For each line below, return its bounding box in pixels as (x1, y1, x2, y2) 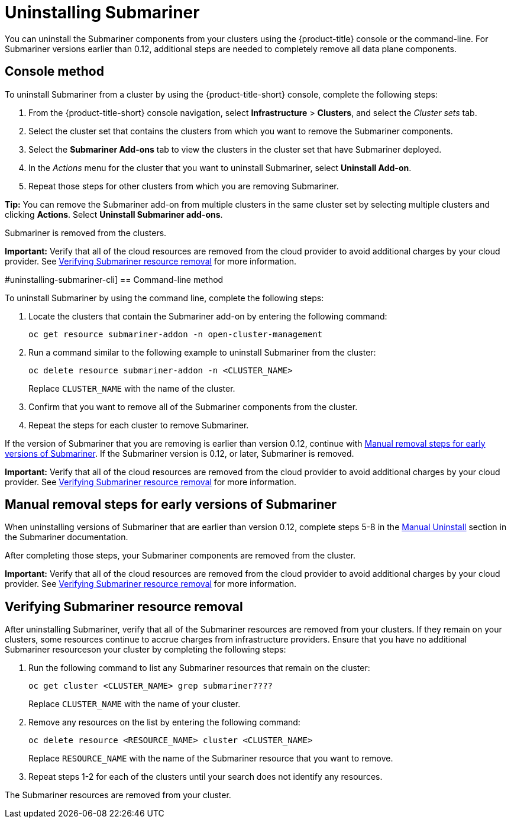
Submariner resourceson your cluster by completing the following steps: (5, 644, 286, 655)
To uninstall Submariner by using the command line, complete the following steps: (5, 292, 324, 303)
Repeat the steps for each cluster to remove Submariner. (28, 419, 249, 430)
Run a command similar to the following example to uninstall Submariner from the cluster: (28, 347, 376, 357)
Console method (5, 64, 104, 79)
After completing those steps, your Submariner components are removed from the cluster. (5, 550, 356, 561)
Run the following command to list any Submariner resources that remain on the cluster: (28, 663, 370, 673)
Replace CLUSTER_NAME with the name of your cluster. (28, 699, 241, 709)
